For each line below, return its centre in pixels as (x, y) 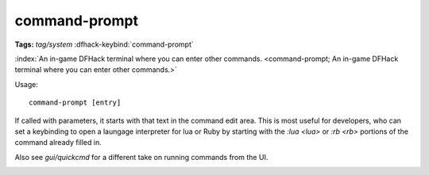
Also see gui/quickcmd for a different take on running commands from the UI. (141, 157)
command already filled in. (58, 143)
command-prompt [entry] (75, 103)
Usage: (27, 84)
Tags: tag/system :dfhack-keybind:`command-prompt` (104, 44)
